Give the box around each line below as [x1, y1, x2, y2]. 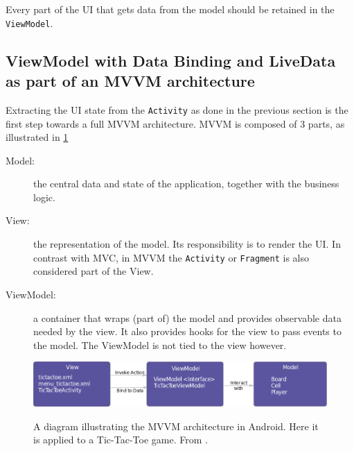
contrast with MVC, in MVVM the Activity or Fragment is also [33, 250, 309, 264]
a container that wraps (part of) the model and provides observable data [33, 310, 342, 325]
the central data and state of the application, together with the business [33, 176, 339, 191]
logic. [33, 189, 55, 204]
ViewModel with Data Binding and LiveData [6, 49, 336, 71]
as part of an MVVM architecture [6, 70, 255, 92]
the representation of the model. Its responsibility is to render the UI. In [33, 237, 341, 251]
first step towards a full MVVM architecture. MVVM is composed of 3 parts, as [6, 116, 345, 130]
